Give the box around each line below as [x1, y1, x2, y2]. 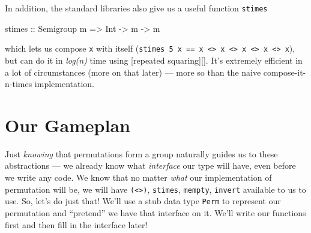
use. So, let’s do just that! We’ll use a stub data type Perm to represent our [5, 195, 281, 207]
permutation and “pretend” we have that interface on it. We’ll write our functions [5, 206, 306, 219]
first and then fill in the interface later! [5, 218, 148, 231]
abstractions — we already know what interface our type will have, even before [5, 159, 296, 172]
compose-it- [263, 65, 306, 78]
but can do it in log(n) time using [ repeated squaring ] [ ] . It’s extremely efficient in [5, 53, 303, 66]
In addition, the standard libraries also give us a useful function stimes [5, 2, 268, 14]
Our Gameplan [5, 112, 130, 137]
